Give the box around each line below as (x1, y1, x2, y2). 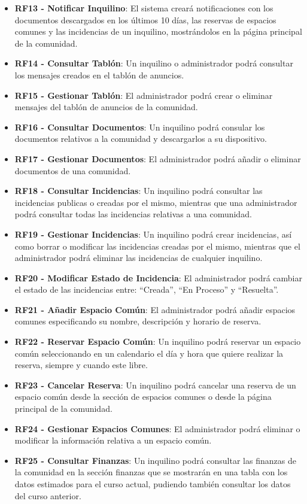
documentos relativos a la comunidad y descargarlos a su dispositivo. (14, 132, 267, 145)
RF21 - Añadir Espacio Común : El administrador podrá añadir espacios (14, 303, 296, 315)
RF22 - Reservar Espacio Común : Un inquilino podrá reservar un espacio (14, 335, 301, 348)
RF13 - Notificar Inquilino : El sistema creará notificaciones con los (14, 2, 273, 14)
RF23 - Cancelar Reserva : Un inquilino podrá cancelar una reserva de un (14, 378, 296, 391)
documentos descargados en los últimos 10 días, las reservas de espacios (14, 13, 276, 26)
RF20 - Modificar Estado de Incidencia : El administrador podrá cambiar (14, 271, 302, 284)
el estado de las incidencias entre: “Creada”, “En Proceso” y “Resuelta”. (14, 283, 279, 296)
